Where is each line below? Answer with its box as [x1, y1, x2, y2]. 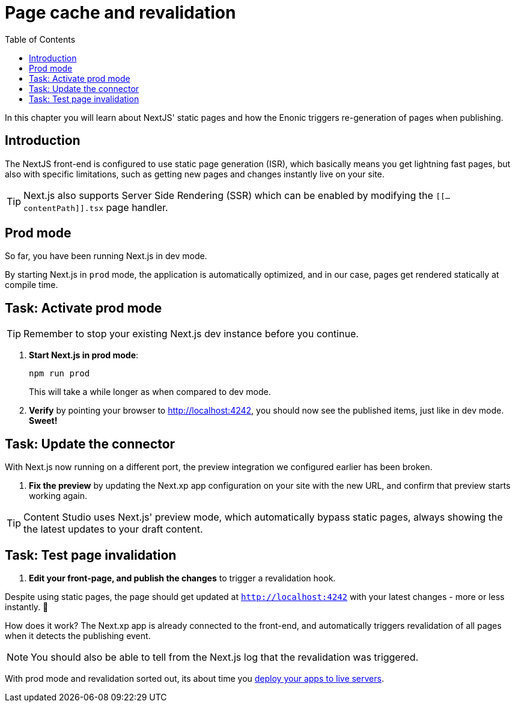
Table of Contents [5, 34, 76, 44]
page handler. [106, 201, 168, 213]
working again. [29, 491, 87, 501]
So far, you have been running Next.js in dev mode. [5, 251, 207, 262]
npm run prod [29, 369, 90, 379]
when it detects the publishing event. [5, 630, 151, 641]
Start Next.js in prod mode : [29, 350, 139, 361]
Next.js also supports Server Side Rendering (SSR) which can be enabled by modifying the [23, 189, 433, 201]
